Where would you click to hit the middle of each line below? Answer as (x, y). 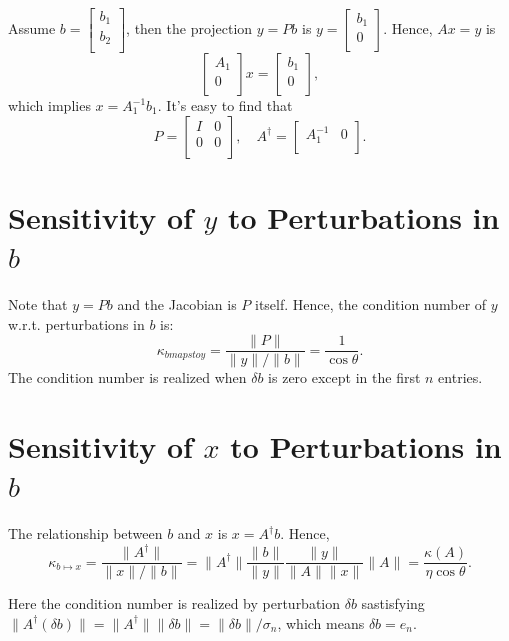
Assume (32, 28)
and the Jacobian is (177, 303)
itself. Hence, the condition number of (370, 303)
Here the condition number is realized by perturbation (174, 603)
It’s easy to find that (229, 105)
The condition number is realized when (127, 377)
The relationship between (85, 533)
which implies (49, 105)
